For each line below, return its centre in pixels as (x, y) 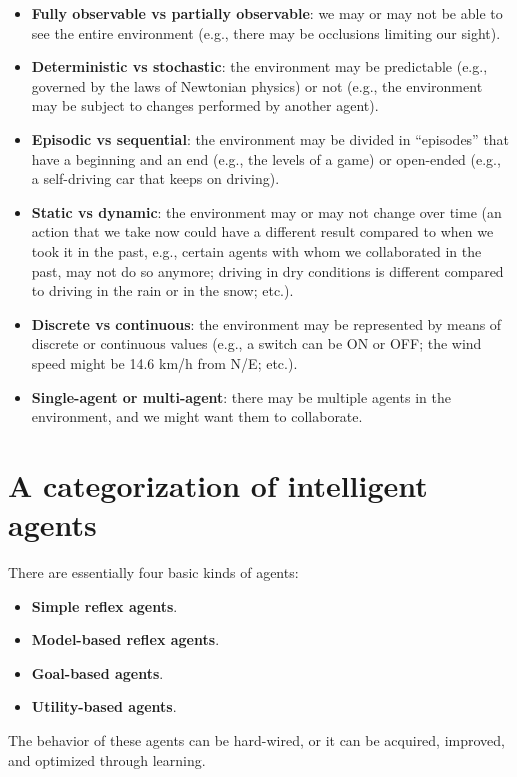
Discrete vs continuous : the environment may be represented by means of (266, 323)
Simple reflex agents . (104, 605)
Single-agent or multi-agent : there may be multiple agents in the (241, 396)
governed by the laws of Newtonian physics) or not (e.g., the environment (257, 85)
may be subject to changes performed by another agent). (205, 105)
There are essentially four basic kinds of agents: (153, 572)
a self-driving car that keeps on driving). (155, 178)
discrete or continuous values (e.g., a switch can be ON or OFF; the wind (256, 343)
